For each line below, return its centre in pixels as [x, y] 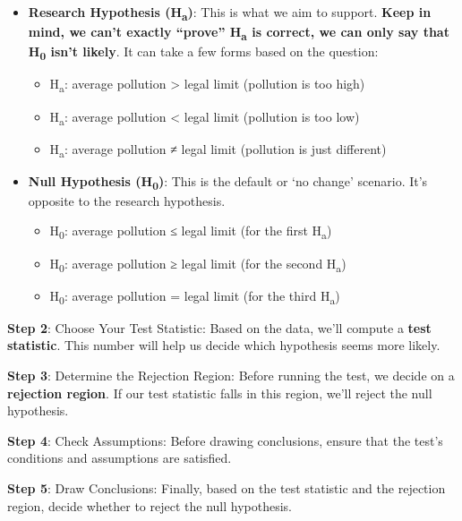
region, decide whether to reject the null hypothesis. [150, 505]
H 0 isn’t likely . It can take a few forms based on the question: [203, 53]
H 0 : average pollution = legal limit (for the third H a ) [195, 296]
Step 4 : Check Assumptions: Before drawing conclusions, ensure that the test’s [225, 440]
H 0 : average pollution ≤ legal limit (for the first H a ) [191, 232]
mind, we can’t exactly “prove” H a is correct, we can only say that [239, 33]
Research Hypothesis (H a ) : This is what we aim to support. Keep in [230, 13]
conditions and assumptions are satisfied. [120, 458]
